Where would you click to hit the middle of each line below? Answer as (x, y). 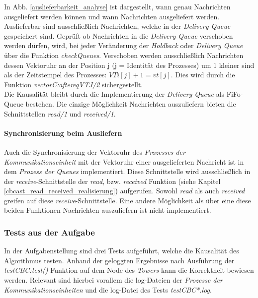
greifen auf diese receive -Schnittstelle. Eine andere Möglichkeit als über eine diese (128, 200)
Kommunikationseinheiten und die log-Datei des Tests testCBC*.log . (108, 289)
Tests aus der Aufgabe (49, 232)
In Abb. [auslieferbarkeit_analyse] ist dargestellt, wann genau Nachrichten (117, 6)
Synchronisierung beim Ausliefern (63, 133)
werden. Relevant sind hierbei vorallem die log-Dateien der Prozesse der (113, 280)
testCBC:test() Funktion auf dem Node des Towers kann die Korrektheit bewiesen (129, 270)
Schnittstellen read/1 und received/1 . (60, 113)
